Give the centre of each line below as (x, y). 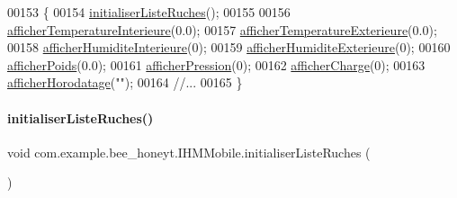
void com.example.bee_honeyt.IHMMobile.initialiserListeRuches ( (189, 152)
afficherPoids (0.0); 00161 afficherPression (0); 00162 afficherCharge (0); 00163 (216, 64)
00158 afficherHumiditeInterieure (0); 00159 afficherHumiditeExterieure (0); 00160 (229, 47)
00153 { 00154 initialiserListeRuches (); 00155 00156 (149, 12)
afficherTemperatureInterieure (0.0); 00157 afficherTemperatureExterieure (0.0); (222, 29)
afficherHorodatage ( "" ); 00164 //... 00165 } (125, 82)
